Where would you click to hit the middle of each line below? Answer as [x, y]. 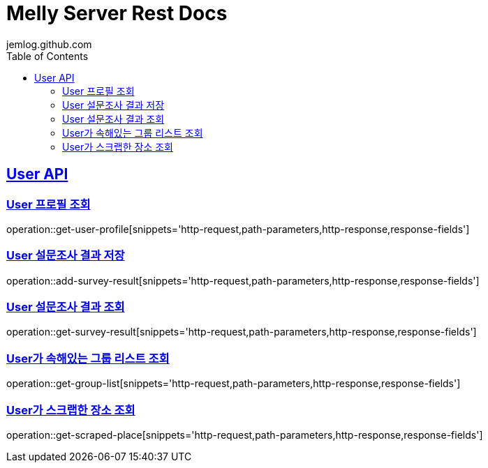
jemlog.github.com [49, 44]
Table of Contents [47, 56]
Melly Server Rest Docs [117, 13]
